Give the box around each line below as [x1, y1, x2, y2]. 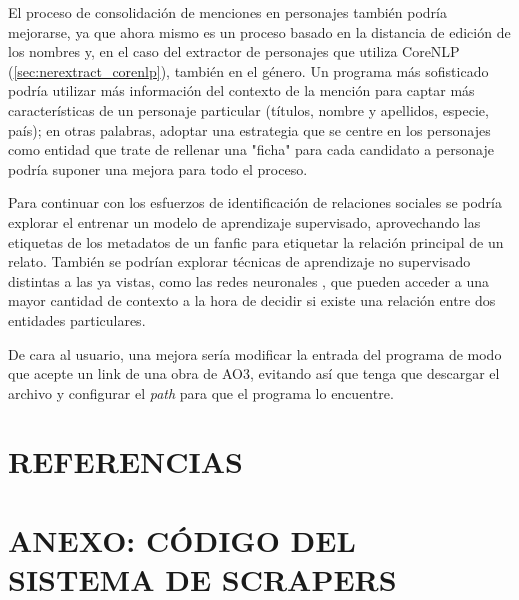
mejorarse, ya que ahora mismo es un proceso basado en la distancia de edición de [8, 21, 511, 42]
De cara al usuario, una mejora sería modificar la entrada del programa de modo [8, 343, 502, 364]
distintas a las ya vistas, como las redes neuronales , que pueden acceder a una [8, 270, 489, 291]
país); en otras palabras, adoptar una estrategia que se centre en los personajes [8, 119, 491, 140]
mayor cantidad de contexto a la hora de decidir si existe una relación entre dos [8, 290, 496, 311]
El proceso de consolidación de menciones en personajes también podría [8, 2, 447, 22]
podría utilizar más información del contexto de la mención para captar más [8, 80, 475, 101]
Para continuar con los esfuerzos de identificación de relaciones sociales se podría [8, 192, 503, 213]
